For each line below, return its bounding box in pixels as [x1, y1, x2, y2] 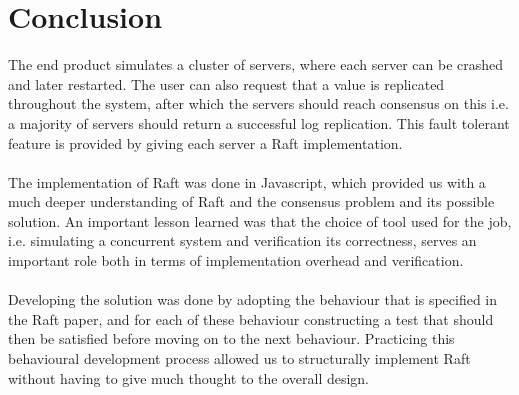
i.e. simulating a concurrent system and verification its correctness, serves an [8, 230, 477, 251]
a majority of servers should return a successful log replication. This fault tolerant [8, 112, 510, 133]
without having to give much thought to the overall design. [8, 367, 370, 388]
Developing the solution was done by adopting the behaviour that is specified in [8, 289, 498, 310]
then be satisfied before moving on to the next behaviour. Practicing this [8, 328, 455, 349]
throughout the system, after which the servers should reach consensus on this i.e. [8, 93, 509, 114]
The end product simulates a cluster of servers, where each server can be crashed [8, 54, 504, 75]
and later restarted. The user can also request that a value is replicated [8, 73, 445, 94]
